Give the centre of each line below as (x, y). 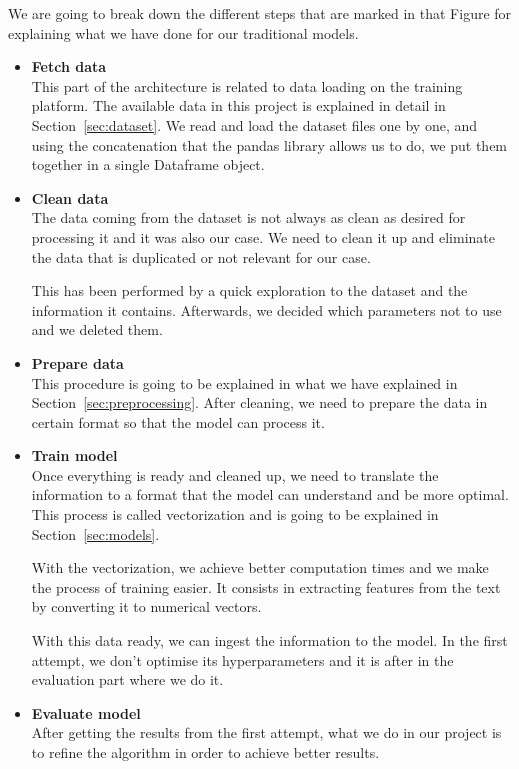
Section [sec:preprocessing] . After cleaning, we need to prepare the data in (259, 402)
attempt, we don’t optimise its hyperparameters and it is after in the (242, 659)
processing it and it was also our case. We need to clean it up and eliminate (263, 236)
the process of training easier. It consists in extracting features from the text (266, 586)
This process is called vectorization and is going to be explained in (235, 514)
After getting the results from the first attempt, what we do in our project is (266, 732)
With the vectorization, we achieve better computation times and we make (260, 567)
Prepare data (77, 362)
